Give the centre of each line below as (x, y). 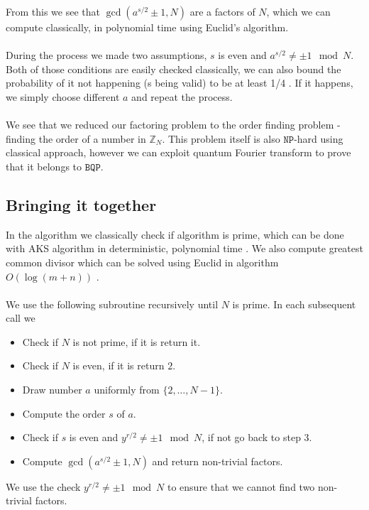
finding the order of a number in (76, 138)
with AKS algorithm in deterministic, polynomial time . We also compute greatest (184, 248)
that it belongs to (44, 166)
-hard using (319, 138)
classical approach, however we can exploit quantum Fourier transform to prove (178, 152)
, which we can (298, 11)
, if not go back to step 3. (257, 437)
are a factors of (222, 11)
